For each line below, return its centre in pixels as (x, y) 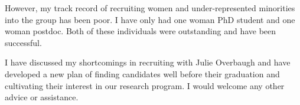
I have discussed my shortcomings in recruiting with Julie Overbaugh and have (148, 62)
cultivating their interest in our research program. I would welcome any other (145, 85)
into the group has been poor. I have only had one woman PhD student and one (150, 19)
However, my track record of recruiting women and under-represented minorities (150, 8)
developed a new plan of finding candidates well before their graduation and (142, 73)
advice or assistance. (42, 97)
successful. (23, 42)
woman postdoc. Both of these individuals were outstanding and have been (141, 31)
